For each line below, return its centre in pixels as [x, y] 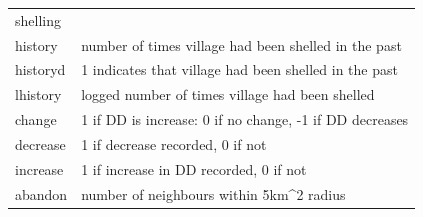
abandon [41, 193]
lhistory [38, 94]
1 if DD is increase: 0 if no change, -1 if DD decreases [245, 119]
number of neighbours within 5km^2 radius [213, 193]
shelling [38, 19]
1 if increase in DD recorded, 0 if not [194, 168]
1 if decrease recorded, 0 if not [174, 143]
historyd [40, 69]
